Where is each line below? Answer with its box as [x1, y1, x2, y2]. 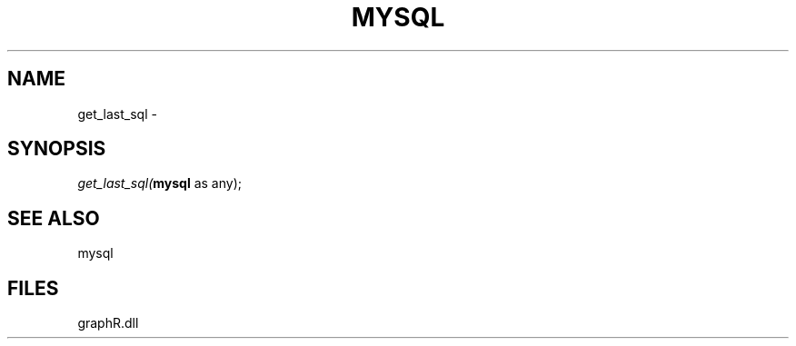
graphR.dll [77, 315, 139, 331]
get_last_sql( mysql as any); [77, 175, 242, 192]
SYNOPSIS [7, 137, 106, 161]
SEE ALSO [7, 206, 100, 230]
